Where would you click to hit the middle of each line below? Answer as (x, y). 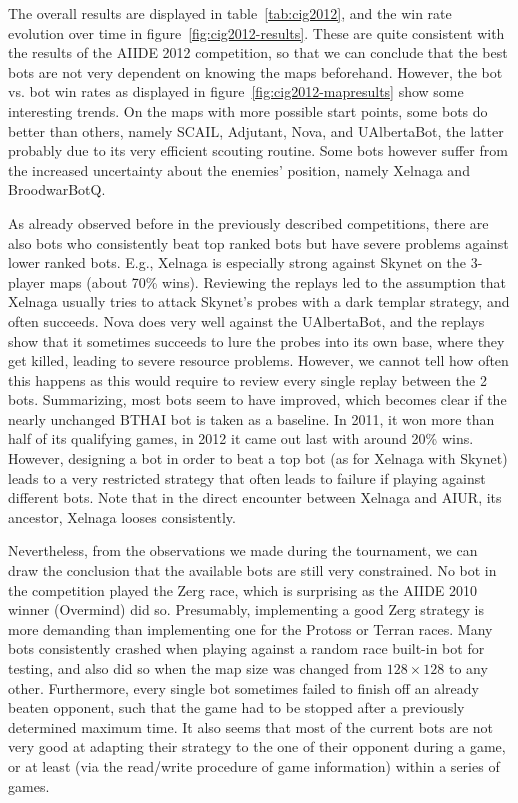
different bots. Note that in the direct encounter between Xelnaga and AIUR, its (255, 497)
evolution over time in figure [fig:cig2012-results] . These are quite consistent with (256, 32)
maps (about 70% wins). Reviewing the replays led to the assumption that (278, 281)
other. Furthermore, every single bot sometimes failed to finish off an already (243, 687)
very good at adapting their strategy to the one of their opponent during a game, (257, 746)
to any (468, 668)
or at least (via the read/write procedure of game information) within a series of (254, 765)
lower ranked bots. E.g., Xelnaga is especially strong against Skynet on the (237, 262)
